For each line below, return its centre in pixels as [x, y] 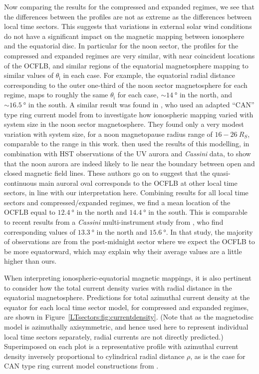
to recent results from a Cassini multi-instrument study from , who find [114, 222]
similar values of [29, 75]
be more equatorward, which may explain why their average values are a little [123, 251]
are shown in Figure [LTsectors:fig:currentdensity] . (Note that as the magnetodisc [129, 317]
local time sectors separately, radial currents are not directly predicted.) [114, 336]
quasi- [221, 173]
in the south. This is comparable [198, 212]
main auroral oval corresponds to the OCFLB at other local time [138, 183]
